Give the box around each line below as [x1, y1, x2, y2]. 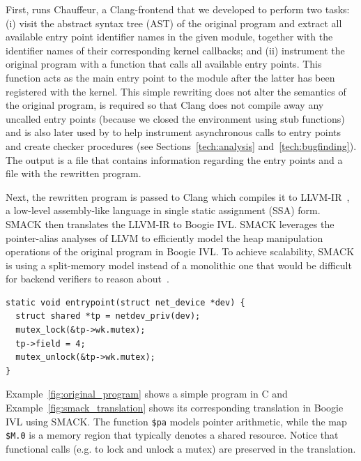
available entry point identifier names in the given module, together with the [6, 29, 333, 44]
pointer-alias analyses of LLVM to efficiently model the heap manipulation [6, 230, 323, 245]
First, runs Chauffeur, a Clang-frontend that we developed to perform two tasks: [6, 2, 350, 16]
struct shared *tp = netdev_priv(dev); [15, 311, 201, 322]
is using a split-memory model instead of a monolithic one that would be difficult [6, 257, 352, 272]
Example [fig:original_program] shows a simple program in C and [6, 386, 288, 401]
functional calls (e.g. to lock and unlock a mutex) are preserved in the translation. [6, 441, 356, 455]
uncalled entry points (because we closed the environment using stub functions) [6, 111, 345, 126]
